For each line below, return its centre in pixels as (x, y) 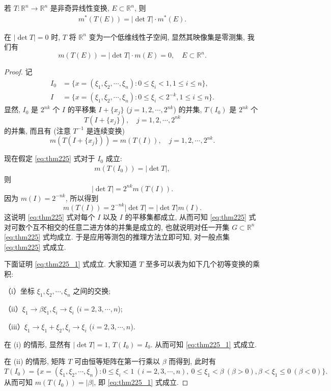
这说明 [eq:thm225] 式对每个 (50, 216)
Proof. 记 (18, 72)
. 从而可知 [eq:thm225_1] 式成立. (204, 344)
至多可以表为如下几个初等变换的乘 (203, 264)
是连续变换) (105, 130)
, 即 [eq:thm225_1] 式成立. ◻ (141, 382)
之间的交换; (92, 291)
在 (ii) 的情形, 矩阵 (35, 361)
